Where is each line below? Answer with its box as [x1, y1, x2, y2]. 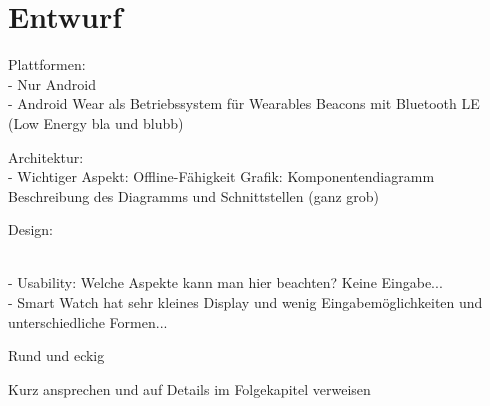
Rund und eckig [8, 345, 105, 366]
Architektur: [8, 146, 84, 167]
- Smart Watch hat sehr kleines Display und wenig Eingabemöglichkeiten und [8, 292, 483, 313]
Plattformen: [8, 54, 86, 75]
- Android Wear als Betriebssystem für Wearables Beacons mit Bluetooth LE [8, 93, 480, 114]
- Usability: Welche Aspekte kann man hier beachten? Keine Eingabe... [8, 272, 443, 293]
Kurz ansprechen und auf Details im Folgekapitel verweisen [8, 378, 371, 399]
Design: [8, 219, 53, 240]
